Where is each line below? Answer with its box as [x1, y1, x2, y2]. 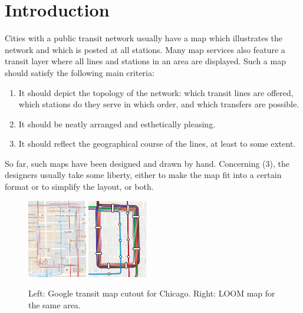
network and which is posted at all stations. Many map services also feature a [5, 43, 285, 55]
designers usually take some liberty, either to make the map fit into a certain [5, 169, 282, 181]
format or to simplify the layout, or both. [5, 180, 154, 193]
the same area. [28, 299, 81, 311]
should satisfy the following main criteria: [5, 66, 154, 78]
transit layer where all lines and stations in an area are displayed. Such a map [5, 55, 286, 67]
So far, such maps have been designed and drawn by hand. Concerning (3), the [5, 157, 289, 169]
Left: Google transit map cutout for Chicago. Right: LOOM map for [28, 287, 275, 299]
